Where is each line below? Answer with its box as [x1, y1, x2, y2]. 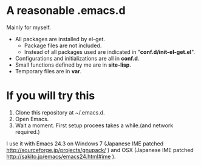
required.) [15, 128, 41, 135]
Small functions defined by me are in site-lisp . [15, 61, 132, 68]
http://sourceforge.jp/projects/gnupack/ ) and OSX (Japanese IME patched [6, 146, 194, 153]
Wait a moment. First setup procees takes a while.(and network [15, 122, 174, 129]
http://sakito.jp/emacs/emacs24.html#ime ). [6, 153, 116, 160]
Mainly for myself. [6, 24, 52, 31]
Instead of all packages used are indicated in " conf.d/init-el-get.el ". [24, 48, 196, 55]
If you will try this [6, 89, 95, 103]
